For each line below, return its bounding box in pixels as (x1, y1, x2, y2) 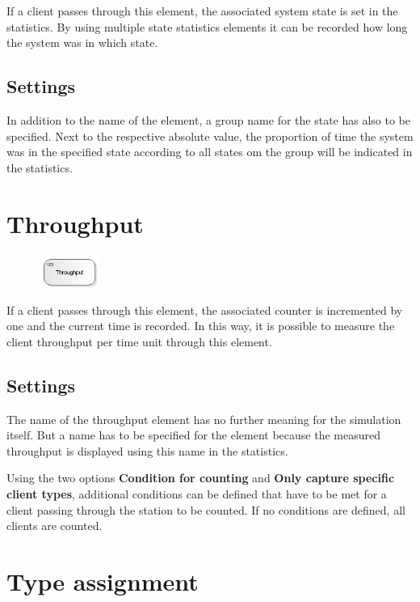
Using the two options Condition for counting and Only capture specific (6, 469, 395, 486)
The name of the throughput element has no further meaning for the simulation (6, 410, 401, 427)
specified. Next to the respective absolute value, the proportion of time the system (6, 127, 414, 144)
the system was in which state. (6, 34, 158, 51)
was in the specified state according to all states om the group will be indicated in (6, 143, 413, 160)
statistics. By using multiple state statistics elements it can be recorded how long (6, 18, 408, 35)
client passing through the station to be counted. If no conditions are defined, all (6, 501, 405, 518)
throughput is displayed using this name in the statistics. (6, 442, 288, 459)
